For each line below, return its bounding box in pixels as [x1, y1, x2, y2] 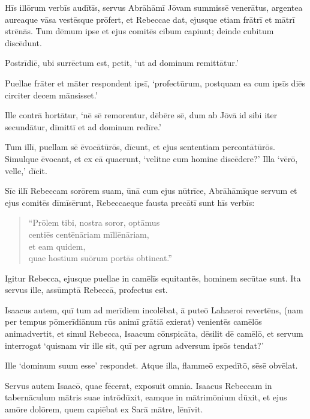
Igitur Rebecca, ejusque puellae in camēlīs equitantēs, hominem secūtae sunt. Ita [5, 271, 301, 284]
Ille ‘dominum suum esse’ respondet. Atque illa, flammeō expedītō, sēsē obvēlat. [5, 359, 298, 372]
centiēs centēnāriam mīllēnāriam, [28, 228, 149, 240]
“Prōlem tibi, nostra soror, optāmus [28, 216, 160, 229]
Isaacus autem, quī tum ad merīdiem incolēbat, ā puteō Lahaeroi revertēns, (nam [5, 303, 303, 316]
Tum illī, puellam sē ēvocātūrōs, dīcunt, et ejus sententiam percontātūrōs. [5, 140, 275, 153]
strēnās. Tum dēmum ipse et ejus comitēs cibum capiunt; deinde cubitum [5, 25, 274, 37]
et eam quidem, [28, 240, 86, 252]
